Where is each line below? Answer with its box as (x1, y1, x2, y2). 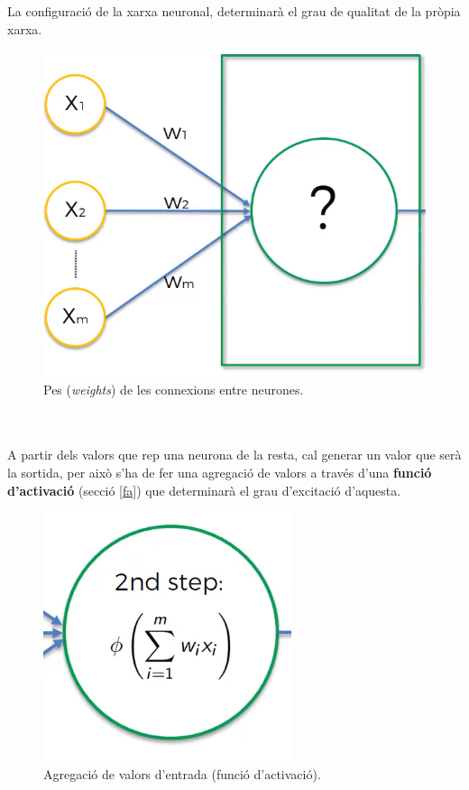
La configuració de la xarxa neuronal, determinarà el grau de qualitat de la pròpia (7, 2, 461, 21)
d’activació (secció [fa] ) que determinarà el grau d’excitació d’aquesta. (7, 480, 401, 499)
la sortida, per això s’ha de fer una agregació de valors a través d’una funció (7, 463, 432, 482)
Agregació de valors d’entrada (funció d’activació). (43, 764, 321, 783)
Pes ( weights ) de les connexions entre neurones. (43, 379, 304, 398)
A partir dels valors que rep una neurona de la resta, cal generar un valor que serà (7, 445, 462, 464)
